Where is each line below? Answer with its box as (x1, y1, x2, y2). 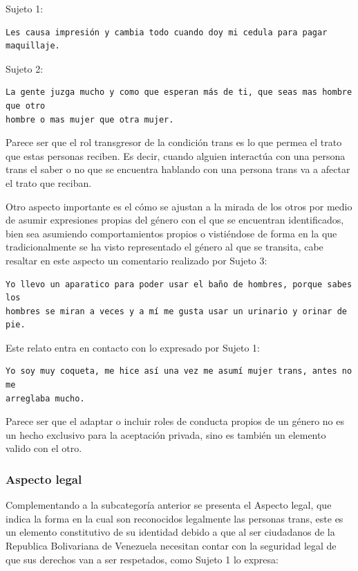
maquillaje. (6, 41, 60, 51)
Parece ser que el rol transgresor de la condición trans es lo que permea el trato (6, 135, 342, 149)
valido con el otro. (6, 441, 82, 455)
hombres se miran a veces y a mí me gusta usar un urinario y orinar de (6, 306, 347, 316)
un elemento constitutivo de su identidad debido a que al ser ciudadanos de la (6, 525, 335, 539)
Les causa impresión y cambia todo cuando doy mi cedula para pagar (6, 27, 328, 37)
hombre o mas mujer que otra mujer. (6, 114, 174, 125)
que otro (6, 100, 46, 111)
